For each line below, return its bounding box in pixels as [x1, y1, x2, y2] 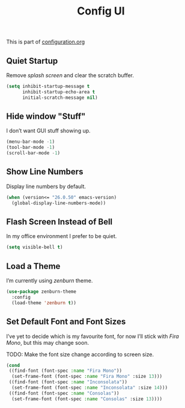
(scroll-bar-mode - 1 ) [6, 150, 61, 156]
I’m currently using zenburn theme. [6, 277, 93, 284]
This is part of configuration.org [6, 38, 85, 46]
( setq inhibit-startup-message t [6, 83, 90, 89]
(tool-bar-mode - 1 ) [6, 145, 55, 151]
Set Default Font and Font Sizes [6, 316, 126, 327]
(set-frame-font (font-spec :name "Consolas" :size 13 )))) [11, 396, 163, 402]
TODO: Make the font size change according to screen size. [6, 351, 154, 358]
